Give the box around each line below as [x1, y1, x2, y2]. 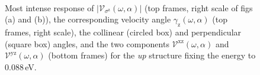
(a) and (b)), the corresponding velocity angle [5, 13, 171, 25]
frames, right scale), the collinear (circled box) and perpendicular [5, 25, 242, 38]
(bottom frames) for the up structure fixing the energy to [48, 49, 256, 61]
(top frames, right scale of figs [144, 1, 253, 14]
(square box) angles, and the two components [5, 37, 169, 50]
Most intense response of [5, 1, 94, 14]
